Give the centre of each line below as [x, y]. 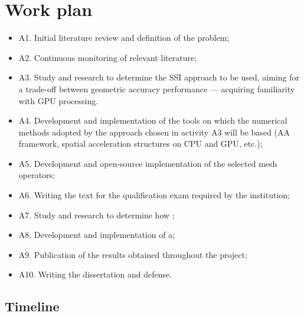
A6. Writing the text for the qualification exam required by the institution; [154, 195]
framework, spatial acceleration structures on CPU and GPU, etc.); [140, 144]
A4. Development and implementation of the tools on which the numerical [153, 120]
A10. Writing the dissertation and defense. [95, 274]
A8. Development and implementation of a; [97, 235]
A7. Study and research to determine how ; [97, 215]
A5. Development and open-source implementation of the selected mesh [148, 163]
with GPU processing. [58, 100]
